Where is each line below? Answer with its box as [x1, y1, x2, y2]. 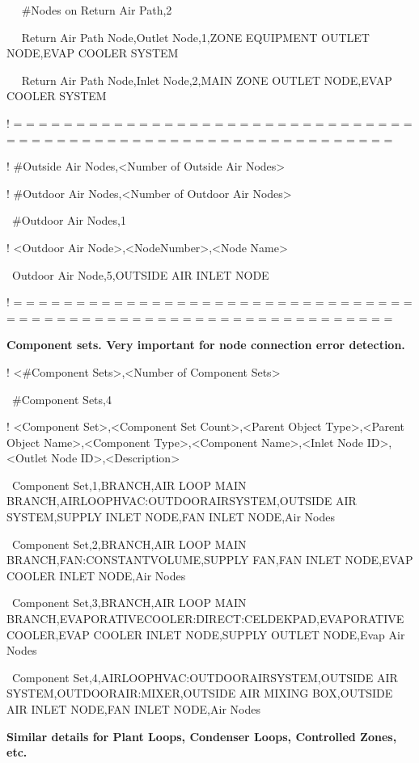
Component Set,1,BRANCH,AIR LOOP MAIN [11, 476, 247, 493]
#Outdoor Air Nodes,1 [11, 212, 126, 229]
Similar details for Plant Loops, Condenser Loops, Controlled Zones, [6, 727, 397, 744]
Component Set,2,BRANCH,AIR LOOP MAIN [11, 535, 247, 552]
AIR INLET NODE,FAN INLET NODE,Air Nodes [6, 701, 260, 717]
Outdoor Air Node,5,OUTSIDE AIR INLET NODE [11, 266, 269, 283]
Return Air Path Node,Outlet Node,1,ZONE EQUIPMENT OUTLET [21, 28, 370, 45]
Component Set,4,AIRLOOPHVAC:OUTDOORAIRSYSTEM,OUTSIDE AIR [11, 668, 398, 685]
